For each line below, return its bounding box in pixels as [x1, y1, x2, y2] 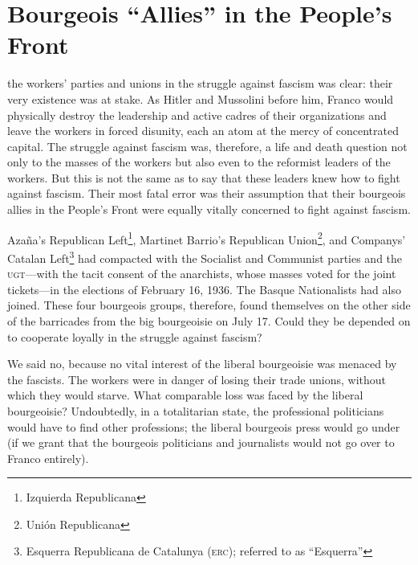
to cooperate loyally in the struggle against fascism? [7, 328, 262, 345]
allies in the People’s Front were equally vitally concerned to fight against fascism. [7, 201, 411, 218]
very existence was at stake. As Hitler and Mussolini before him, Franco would [7, 90, 394, 107]
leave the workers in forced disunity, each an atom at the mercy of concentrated [7, 122, 399, 139]
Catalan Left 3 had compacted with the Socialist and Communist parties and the [7, 247, 403, 266]
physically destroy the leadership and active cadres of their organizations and [7, 106, 387, 123]
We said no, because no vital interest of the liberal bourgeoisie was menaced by [7, 355, 397, 372]
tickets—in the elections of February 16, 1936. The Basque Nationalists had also [7, 280, 401, 297]
